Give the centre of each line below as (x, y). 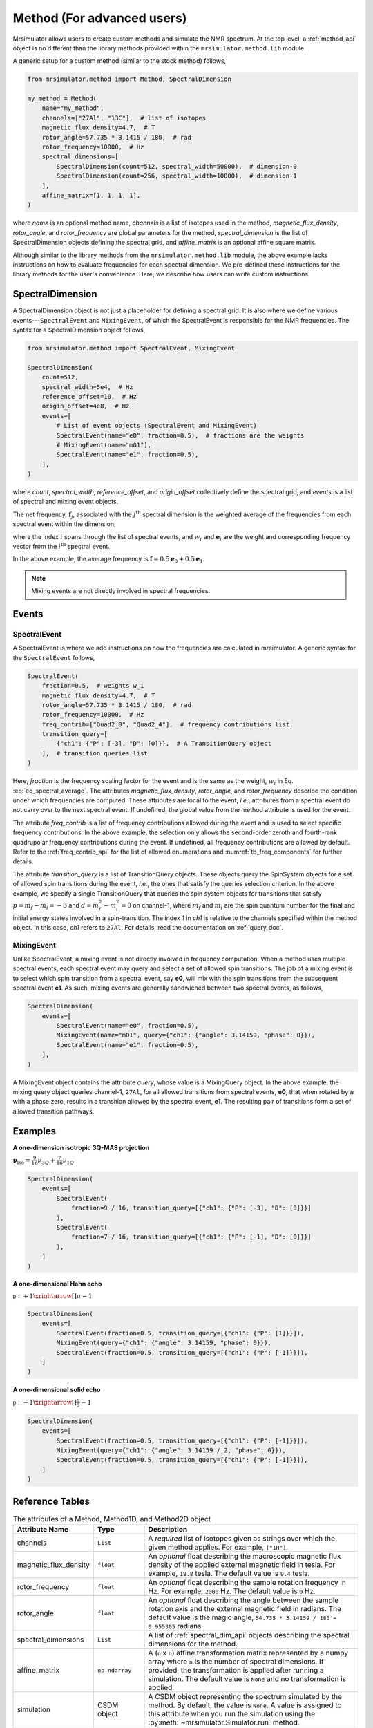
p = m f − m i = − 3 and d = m (56, 906)
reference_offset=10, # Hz (89, 396)
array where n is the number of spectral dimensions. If (236, 1661)
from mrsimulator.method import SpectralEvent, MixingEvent (131, 348)
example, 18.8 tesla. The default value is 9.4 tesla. (229, 1574)
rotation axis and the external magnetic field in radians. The (245, 1609)
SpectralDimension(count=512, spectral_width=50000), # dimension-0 (176, 166)
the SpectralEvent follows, (54, 657)
